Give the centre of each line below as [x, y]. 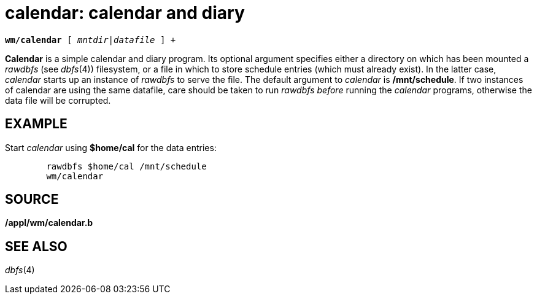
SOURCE [32, 200]
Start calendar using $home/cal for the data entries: [111, 147]
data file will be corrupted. [58, 100]
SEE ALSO [36, 246]
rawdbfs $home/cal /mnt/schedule [126, 166]
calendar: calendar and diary [125, 13]
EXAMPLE [36, 124]
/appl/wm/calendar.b [49, 223]
